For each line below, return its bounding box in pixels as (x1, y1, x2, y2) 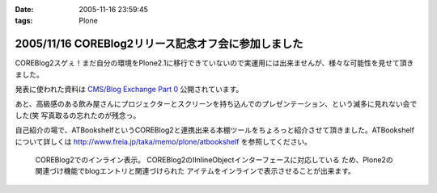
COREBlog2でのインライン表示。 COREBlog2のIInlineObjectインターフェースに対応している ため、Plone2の (35, 155, 393, 165)
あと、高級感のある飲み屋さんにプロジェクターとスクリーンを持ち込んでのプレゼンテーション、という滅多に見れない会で (15, 99, 418, 109)
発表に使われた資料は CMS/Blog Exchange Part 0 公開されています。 (15, 85, 244, 94)
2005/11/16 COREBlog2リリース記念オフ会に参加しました (15, 37, 303, 51)
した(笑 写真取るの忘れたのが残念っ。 (15, 110, 141, 120)
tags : (15, 16, 33, 26)
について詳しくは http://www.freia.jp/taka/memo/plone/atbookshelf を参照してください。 (15, 136, 312, 146)
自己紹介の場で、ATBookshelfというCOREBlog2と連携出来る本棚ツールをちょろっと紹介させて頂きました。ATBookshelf (15, 125, 414, 135)
